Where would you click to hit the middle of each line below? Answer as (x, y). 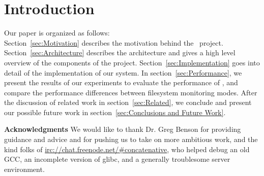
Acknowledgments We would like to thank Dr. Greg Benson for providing (123, 129)
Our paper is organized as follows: (57, 33)
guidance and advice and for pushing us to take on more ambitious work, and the (131, 139)
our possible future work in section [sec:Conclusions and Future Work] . (115, 112)
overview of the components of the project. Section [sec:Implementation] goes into (132, 62)
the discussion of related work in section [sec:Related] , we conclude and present (128, 102)
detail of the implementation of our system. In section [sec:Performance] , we (123, 72)
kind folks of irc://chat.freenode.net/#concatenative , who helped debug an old (127, 149)
